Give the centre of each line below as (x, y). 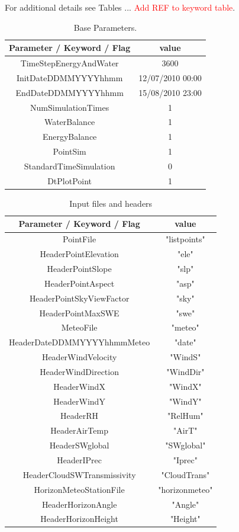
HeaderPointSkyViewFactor (79, 298)
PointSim (70, 151)
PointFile (80, 239)
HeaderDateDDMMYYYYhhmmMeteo (80, 342)
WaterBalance (70, 122)
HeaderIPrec (79, 459)
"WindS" (185, 357)
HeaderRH (80, 416)
